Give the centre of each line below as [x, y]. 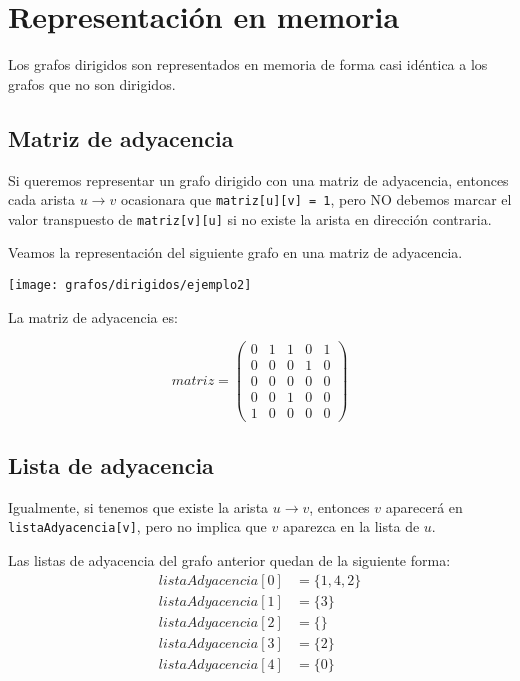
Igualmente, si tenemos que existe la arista [138, 506]
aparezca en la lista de [351, 526]
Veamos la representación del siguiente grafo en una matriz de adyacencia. [235, 252]
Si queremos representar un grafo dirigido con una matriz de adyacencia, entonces [258, 179]
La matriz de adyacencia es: [93, 316]
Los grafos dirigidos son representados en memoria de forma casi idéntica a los [248, 64]
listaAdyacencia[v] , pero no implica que [137, 526]
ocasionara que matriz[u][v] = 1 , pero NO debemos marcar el [316, 199]
